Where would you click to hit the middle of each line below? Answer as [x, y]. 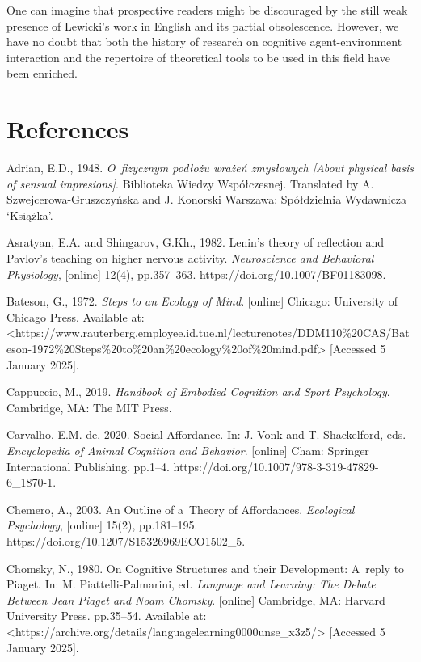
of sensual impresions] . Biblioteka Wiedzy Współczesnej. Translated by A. [190, 183]
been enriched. [42, 73]
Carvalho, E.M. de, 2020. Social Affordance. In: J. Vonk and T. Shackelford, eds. [206, 434]
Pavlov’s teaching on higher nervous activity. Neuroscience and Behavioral [190, 258]
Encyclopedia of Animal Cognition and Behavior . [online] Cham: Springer [188, 450]
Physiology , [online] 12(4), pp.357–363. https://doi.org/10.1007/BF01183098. [196, 274]
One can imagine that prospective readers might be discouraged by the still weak [207, 10]
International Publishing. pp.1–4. [88, 466]
